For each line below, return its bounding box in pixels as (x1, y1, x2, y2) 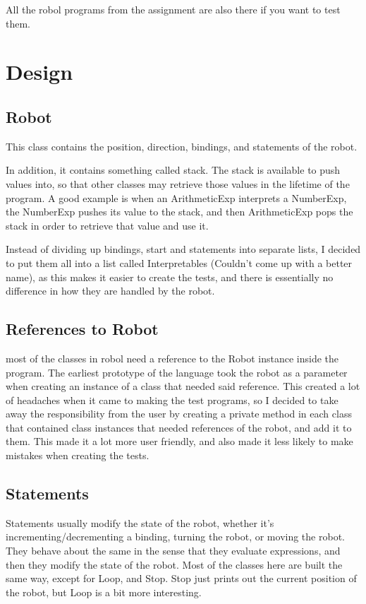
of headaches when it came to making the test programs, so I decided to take (6, 392, 338, 407)
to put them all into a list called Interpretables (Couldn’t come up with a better (6, 255, 353, 270)
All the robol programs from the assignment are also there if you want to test (6, 2, 341, 16)
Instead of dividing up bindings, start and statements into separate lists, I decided (6, 242, 361, 256)
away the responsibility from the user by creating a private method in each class (6, 406, 352, 421)
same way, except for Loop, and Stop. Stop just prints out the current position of (6, 571, 357, 586)
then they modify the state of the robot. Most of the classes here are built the (6, 557, 343, 572)
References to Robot (6, 318, 159, 340)
